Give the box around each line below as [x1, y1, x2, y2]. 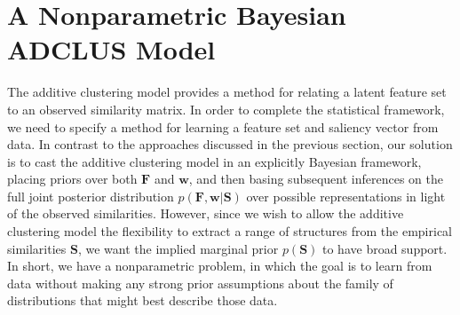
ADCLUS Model [7, 31, 216, 67]
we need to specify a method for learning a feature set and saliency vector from [7, 117, 439, 136]
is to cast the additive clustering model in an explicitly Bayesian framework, [7, 152, 422, 170]
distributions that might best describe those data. [7, 291, 278, 310]
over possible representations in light [246, 186, 446, 205]
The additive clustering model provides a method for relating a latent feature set [7, 83, 447, 101]
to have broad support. [322, 239, 448, 257]
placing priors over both [7, 169, 138, 188]
